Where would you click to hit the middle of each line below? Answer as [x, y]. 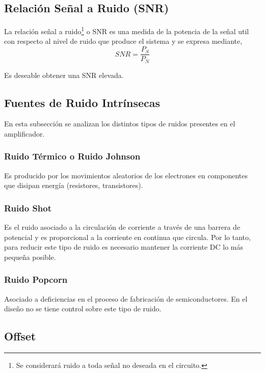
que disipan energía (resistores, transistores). [74, 185]
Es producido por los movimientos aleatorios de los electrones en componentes [126, 175]
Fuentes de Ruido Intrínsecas [82, 102]
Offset [20, 336]
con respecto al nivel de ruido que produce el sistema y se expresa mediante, [123, 41]
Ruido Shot [28, 208]
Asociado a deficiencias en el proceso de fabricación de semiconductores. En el [126, 298]
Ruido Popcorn [36, 279]
